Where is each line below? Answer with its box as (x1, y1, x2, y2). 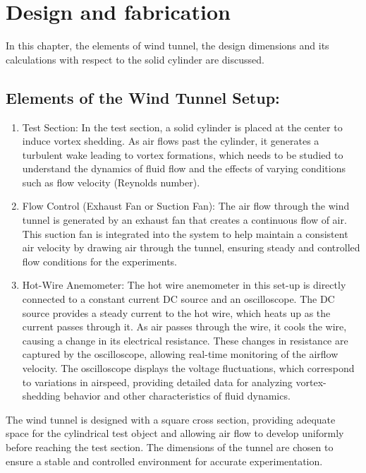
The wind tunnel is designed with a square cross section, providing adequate (6, 412, 336, 426)
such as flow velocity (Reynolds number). (22, 174, 200, 189)
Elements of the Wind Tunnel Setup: (6, 86, 280, 108)
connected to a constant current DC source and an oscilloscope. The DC (22, 292, 335, 306)
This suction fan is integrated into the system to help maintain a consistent (22, 226, 348, 241)
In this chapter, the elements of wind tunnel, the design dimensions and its (6, 38, 329, 53)
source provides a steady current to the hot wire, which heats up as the (22, 305, 331, 320)
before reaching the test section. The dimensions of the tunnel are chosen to (6, 439, 334, 454)
